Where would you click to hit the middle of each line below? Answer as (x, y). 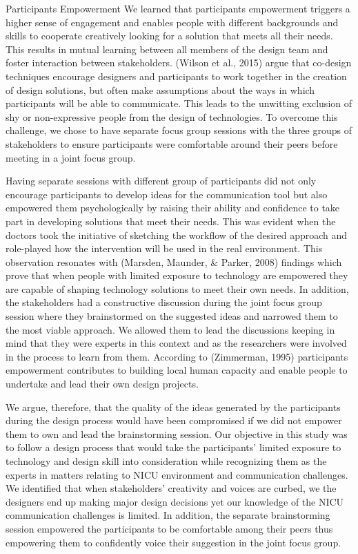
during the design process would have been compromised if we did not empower (174, 420)
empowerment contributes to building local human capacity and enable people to (177, 370)
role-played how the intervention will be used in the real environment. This (164, 248)
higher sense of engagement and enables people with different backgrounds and (172, 22)
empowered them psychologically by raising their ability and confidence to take (173, 208)
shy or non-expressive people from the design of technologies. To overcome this (172, 116)
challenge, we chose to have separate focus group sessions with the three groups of (179, 130)
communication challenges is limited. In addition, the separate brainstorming (168, 515)
